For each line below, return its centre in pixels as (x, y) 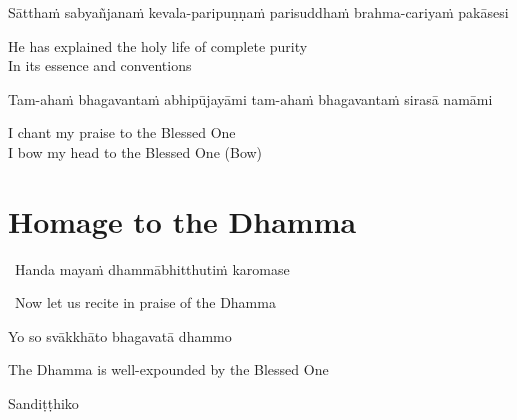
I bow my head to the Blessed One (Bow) (135, 151)
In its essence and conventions (100, 65)
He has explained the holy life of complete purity (158, 45)
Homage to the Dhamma (182, 220)
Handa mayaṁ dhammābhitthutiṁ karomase (152, 268)
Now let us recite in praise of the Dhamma (145, 302)
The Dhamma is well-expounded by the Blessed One (168, 369)
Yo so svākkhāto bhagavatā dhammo (120, 335)
